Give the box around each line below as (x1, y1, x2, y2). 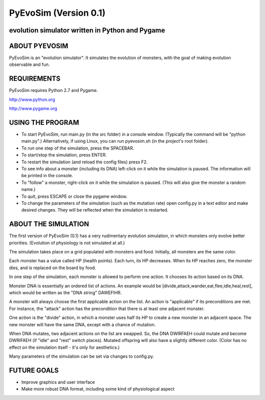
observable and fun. (9, 62, 50, 67)
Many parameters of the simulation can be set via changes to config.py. (9, 353, 155, 359)
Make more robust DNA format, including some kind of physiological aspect (21, 386, 175, 392)
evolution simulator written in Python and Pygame (9, 26, 165, 34)
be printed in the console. (21, 173, 74, 179)
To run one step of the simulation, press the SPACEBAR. (21, 145, 134, 151)
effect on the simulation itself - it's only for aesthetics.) (9, 344, 120, 350)
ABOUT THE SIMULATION (9, 220, 89, 228)
